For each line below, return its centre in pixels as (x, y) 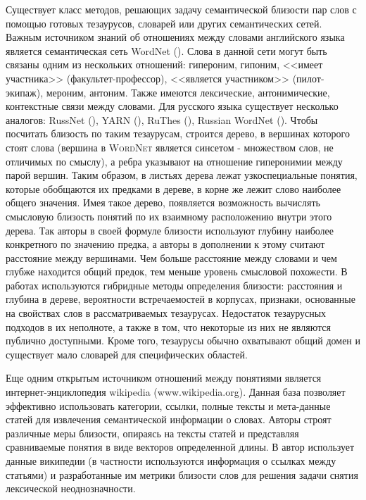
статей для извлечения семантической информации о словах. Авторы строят (169, 419)
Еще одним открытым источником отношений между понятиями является (164, 378)
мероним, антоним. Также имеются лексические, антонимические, (188, 92)
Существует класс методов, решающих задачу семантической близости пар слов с (181, 9)
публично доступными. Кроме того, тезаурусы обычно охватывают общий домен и (183, 340)
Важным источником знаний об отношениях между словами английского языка (175, 37)
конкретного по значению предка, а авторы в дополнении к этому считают (165, 244)
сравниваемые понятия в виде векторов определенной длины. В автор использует (180, 447)
